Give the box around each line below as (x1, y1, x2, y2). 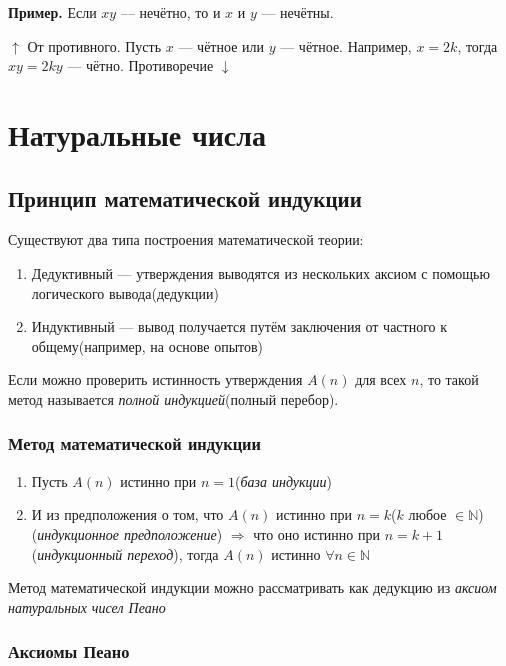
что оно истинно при (253, 523, 380, 544)
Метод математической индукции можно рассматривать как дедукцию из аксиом (8, 577, 497, 598)
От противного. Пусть (27, 35, 162, 56)
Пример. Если (8, 2, 97, 22)
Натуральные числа (8, 113, 266, 154)
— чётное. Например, (280, 35, 412, 56)
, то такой (419, 369, 479, 390)
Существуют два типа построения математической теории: (8, 229, 364, 250)
